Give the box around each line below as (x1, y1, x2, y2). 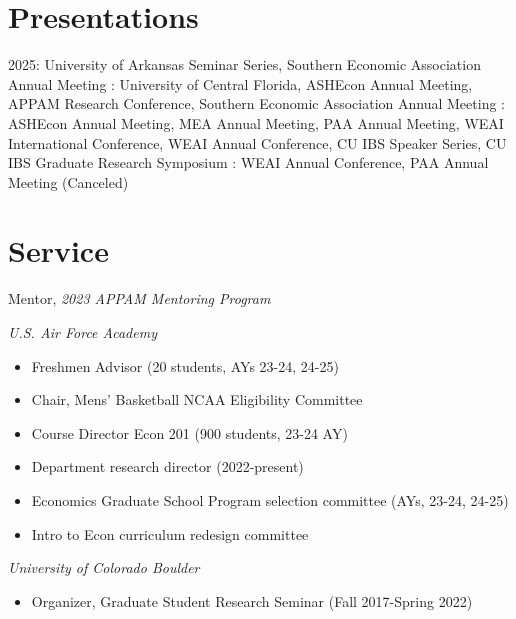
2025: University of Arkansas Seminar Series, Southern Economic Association (8, 54, 481, 75)
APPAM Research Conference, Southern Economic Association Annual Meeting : (8, 93, 505, 114)
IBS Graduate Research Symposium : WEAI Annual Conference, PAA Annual (8, 152, 489, 173)
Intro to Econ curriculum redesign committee (31, 523, 309, 544)
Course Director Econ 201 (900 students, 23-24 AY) (31, 422, 348, 443)
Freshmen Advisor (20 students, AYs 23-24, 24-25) (31, 355, 339, 376)
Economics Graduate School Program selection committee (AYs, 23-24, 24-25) (31, 489, 509, 510)
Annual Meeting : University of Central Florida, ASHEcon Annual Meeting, (8, 73, 473, 94)
